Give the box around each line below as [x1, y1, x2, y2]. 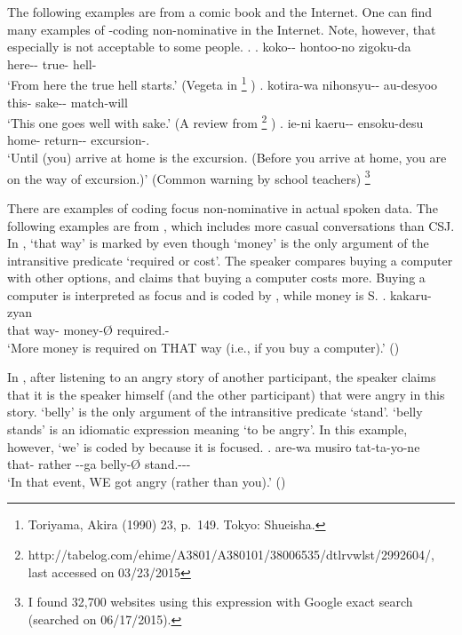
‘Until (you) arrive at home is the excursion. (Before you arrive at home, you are [7, 148, 447, 167]
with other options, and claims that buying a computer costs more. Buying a [7, 268, 426, 287]
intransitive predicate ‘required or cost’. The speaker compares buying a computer [7, 250, 453, 269]
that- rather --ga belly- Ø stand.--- [7, 455, 191, 473]
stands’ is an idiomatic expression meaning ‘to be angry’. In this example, [7, 420, 408, 439]
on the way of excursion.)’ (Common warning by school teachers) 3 [7, 166, 370, 187]
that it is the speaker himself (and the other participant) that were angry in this [7, 385, 445, 403]
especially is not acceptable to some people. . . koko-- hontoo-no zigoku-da [7, 37, 411, 56]
